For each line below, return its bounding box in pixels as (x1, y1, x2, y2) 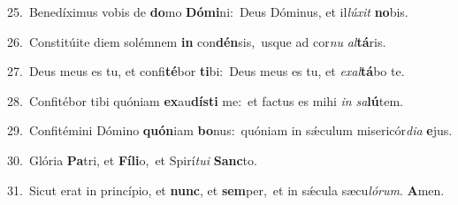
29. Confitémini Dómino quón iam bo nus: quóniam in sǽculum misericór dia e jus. (7, 121, 453, 140)
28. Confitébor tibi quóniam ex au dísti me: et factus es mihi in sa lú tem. (7, 91, 403, 110)
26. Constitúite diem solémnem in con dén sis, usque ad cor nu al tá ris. (7, 32, 386, 50)
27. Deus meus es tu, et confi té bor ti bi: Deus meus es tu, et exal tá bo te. (7, 62, 405, 80)
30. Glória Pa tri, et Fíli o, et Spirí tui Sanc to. (7, 150, 257, 169)
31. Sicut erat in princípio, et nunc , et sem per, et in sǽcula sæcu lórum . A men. (7, 180, 445, 199)
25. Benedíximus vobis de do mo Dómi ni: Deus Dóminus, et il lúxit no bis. (7, 3, 408, 20)
